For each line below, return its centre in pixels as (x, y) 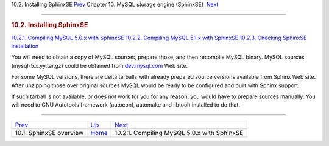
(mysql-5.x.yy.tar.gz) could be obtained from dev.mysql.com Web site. (100, 65)
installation (25, 46)
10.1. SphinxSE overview (49, 133)
